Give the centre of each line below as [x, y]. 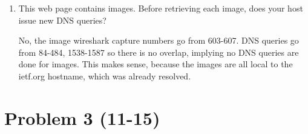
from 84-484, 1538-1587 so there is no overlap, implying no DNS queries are [159, 52]
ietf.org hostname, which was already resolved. [105, 75]
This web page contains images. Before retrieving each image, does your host [161, 8]
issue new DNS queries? [62, 20]
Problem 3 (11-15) [82, 117]
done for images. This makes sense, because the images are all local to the [156, 64]
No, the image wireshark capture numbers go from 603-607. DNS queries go [159, 40]
